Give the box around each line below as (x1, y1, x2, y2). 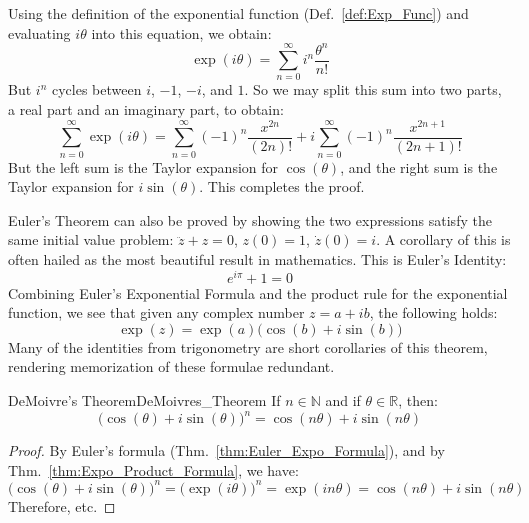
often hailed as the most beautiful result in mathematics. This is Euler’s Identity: (8, 248, 507, 269)
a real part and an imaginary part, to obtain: (8, 99, 284, 120)
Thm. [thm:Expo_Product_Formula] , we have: (8, 459, 299, 480)
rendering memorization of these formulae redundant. (8, 356, 335, 377)
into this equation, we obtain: (91, 22, 272, 43)
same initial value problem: (8, 229, 174, 250)
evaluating (8, 22, 71, 43)
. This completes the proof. (199, 176, 365, 197)
